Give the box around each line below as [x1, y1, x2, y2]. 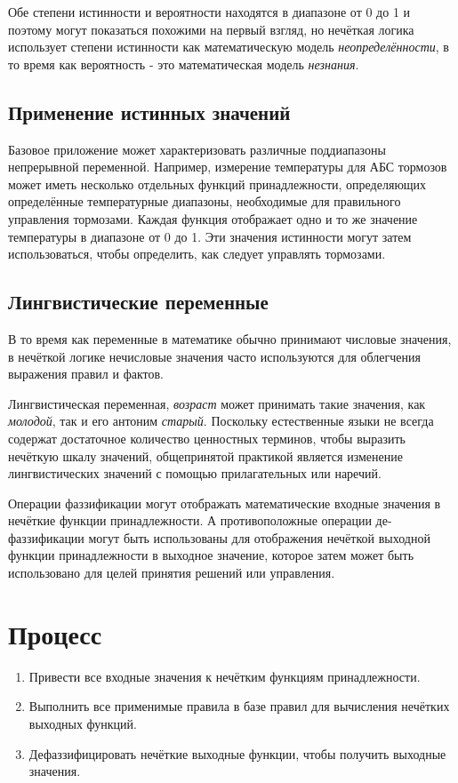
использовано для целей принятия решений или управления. [8, 563, 335, 582]
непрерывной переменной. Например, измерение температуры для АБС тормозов [8, 157, 447, 176]
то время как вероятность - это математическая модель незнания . [8, 54, 359, 73]
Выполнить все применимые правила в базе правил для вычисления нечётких [28, 697, 450, 715]
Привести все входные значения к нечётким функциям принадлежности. [28, 667, 421, 685]
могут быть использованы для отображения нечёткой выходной [88, 528, 430, 547]
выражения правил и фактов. [8, 364, 164, 383]
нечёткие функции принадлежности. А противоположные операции [8, 511, 372, 530]
